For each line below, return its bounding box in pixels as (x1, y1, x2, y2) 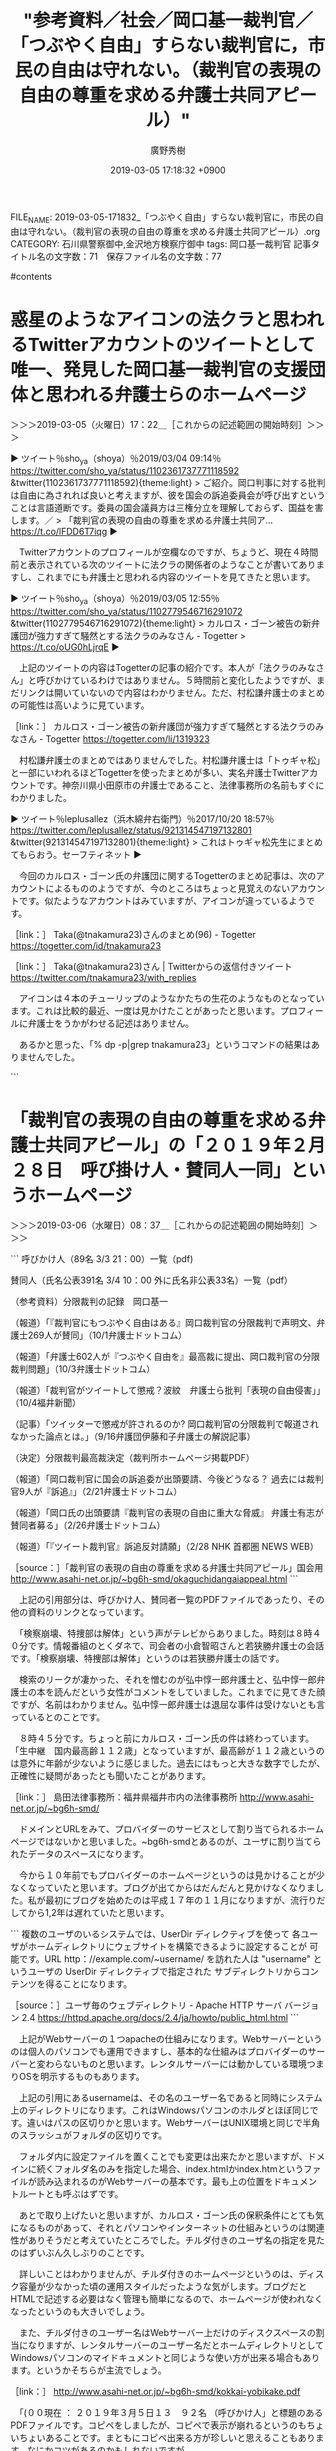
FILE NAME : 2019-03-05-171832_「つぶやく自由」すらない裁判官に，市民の (10, 211, 316, 225)
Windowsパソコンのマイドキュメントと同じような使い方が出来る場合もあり (10, 2352, 321, 2364)
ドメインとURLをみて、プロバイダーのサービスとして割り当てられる (18, 1823, 298, 1835)
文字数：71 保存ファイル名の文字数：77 (53, 250, 222, 262)
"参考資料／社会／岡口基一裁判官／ (23, 9, 313, 32)
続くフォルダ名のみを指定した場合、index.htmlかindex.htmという (36, 2163, 304, 2175)
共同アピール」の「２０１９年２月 (45, 1134, 327, 1157)
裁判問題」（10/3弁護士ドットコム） (10, 1363, 156, 1375)
